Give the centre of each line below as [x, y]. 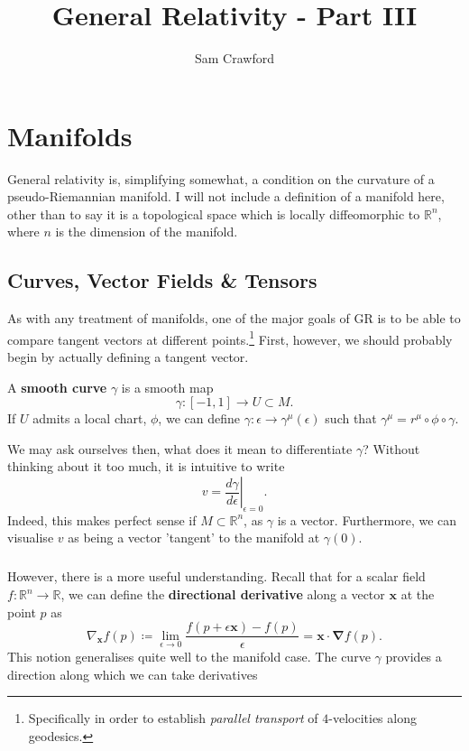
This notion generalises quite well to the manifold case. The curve [189, 657]
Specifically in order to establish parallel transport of [173, 718]
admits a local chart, [90, 418]
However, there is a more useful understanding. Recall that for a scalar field [216, 576]
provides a [414, 657]
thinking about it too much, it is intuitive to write [146, 466]
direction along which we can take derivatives [133, 674]
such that [351, 418]
